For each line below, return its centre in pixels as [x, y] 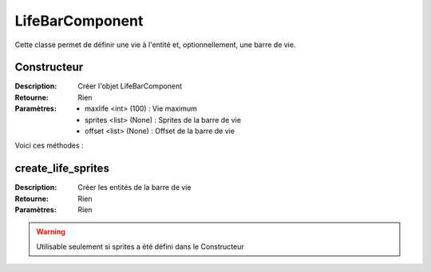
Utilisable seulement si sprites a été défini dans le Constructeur [140, 246]
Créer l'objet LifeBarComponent [130, 86]
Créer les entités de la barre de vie [134, 187]
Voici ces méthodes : [49, 146]
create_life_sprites [62, 169]
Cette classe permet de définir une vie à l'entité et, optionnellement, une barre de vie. [155, 45]
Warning [51, 232]
